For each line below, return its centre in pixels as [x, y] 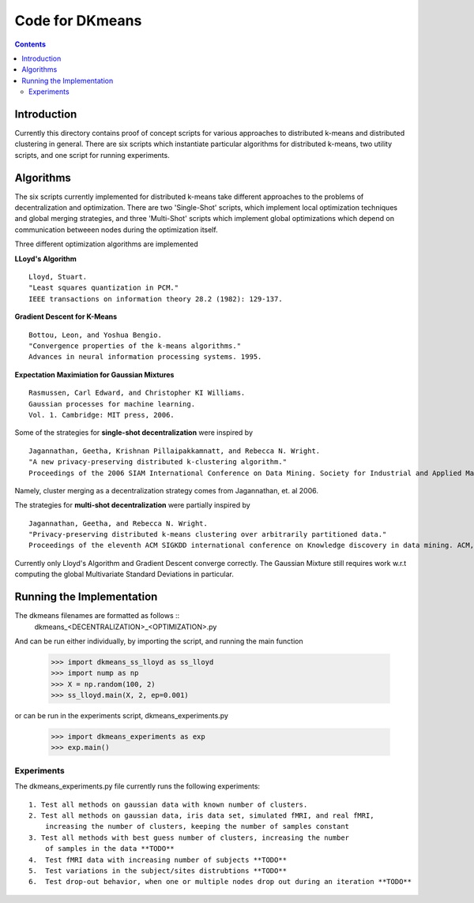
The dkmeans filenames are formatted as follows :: [97, 616]
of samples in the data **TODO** [110, 849]
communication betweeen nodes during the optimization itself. [116, 230]
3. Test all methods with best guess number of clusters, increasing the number [189, 837]
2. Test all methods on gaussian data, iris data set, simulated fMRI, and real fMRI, [201, 815]
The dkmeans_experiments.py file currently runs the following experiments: [137, 786]
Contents [30, 44]
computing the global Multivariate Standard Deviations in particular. [124, 574]
